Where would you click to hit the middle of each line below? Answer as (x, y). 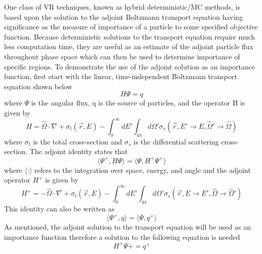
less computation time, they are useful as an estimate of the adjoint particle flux (129, 46)
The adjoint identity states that (79, 151)
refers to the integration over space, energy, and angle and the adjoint (142, 170)
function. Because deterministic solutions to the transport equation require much (130, 36)
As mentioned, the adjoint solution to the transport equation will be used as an (127, 227)
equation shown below (38, 86)
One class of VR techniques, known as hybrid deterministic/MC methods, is (122, 7)
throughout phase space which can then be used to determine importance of (122, 56)
